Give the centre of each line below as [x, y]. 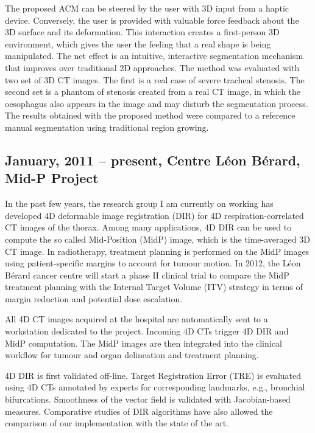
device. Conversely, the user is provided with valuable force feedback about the [152, 20]
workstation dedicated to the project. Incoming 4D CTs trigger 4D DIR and [147, 331]
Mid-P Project [52, 178]
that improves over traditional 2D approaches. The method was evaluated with [152, 67]
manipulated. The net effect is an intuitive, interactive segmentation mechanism [154, 56]
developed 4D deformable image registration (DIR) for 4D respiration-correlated [154, 215]
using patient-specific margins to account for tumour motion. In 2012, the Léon [153, 263]
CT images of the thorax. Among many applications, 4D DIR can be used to [148, 227]
